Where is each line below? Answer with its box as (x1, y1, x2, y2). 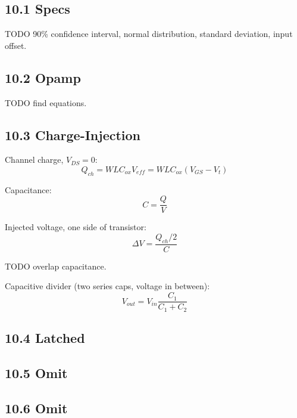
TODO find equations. (5, 96, 87, 109)
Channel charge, (5, 153, 64, 166)
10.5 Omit (5, 363, 68, 382)
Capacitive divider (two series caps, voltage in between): (5, 280, 210, 292)
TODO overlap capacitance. (5, 259, 107, 272)
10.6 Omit (5, 398, 68, 417)
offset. (5, 39, 27, 51)
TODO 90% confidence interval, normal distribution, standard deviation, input (5, 27, 293, 40)
